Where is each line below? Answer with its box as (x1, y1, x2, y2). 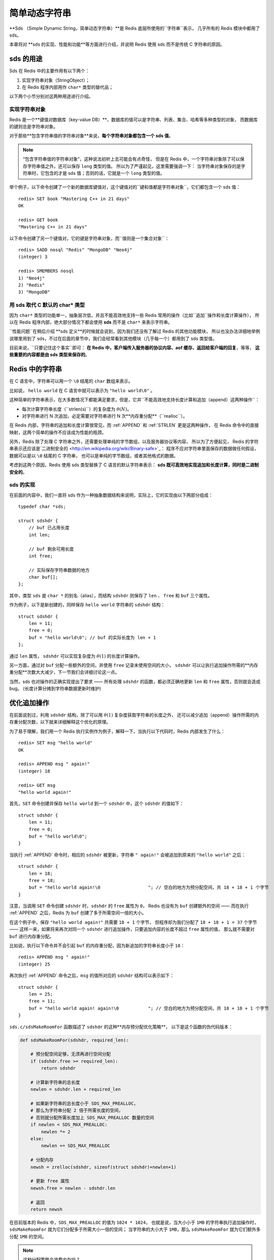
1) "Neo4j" (18, 275, 45, 281)
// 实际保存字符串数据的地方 (28, 567, 90, 573)
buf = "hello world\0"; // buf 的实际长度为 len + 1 (28, 635, 156, 640)
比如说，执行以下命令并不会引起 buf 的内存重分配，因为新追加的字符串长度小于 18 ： (9, 942, 185, 949)
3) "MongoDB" (18, 289, 50, 295)
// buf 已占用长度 (28, 525, 70, 531)
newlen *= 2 (41, 1129, 70, 1135)
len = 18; (28, 870, 53, 876)
